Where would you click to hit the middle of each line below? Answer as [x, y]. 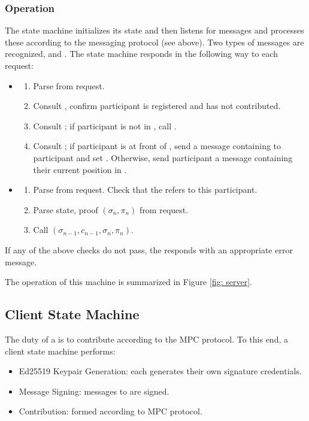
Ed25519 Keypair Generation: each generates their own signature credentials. [160, 371]
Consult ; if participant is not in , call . [105, 125]
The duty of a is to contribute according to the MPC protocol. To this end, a [146, 339]
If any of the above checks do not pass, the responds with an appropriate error [149, 249]
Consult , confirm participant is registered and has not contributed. [157, 106]
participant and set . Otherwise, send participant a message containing [163, 157]
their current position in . [80, 169]
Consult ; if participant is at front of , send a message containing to [157, 146]
